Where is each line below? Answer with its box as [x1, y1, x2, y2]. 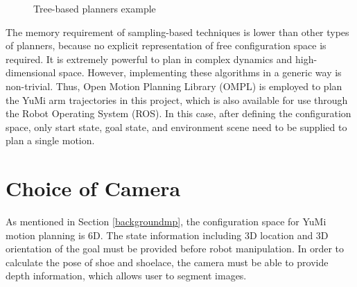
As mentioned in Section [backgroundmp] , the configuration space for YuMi [6, 214, 326, 229]
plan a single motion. [6, 133, 95, 148]
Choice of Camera [6, 174, 181, 202]
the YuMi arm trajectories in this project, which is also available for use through [6, 92, 348, 107]
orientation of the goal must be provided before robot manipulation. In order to [6, 241, 345, 256]
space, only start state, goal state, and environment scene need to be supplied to [6, 119, 347, 134]
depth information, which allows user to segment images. [6, 268, 247, 283]
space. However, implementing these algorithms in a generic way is [59, 65, 342, 80]
